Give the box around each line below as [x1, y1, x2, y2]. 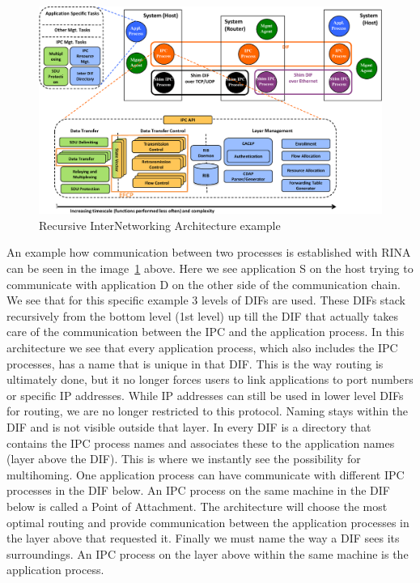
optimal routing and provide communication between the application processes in [6, 513, 409, 530]
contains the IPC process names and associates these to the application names [6, 434, 395, 451]
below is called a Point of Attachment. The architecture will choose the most [6, 497, 388, 514]
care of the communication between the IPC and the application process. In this [6, 323, 405, 340]
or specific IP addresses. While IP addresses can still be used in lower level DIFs [6, 386, 404, 403]
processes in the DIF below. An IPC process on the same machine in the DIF [6, 482, 390, 499]
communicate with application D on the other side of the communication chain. [6, 275, 401, 292]
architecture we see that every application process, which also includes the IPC [6, 339, 398, 356]
